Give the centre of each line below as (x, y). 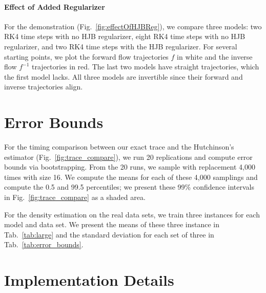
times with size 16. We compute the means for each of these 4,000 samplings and (131, 177)
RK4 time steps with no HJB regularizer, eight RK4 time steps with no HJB (125, 36)
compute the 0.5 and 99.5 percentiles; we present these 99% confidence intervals (129, 187)
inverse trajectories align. (44, 87)
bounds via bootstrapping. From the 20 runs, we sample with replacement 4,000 (130, 167)
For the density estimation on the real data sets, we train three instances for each (132, 214)
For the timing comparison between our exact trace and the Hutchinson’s (119, 147)
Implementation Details (89, 280)
